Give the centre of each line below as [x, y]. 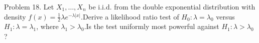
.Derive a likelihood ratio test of [130, 16]
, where [47, 26]
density [15, 16]
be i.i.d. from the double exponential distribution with [172, 6]
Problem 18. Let [29, 6]
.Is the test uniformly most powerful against [152, 26]
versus [225, 16]
